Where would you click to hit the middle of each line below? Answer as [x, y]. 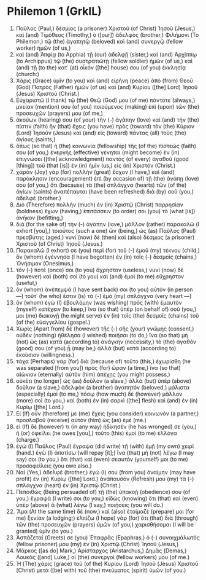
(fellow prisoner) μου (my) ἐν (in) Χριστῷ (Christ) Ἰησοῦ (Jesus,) [97, 544]
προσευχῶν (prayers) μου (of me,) [59, 113]
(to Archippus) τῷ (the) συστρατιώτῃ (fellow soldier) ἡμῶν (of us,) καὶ [104, 61]
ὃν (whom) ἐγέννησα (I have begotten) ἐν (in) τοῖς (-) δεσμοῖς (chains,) [106, 257]
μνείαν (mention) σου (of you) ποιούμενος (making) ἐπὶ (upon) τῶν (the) [108, 106]
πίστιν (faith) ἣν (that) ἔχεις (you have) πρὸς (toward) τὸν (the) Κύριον [105, 126]
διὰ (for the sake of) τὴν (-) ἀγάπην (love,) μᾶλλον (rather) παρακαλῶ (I [108, 224]
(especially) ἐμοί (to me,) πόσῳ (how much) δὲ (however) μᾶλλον [99, 394]
